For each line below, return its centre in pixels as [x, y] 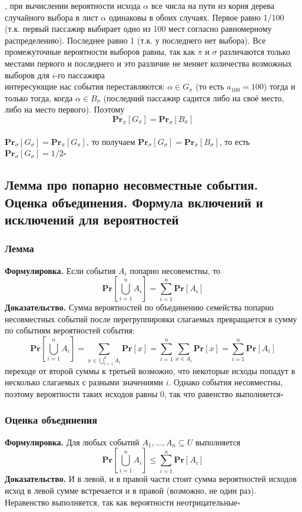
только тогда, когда [39, 98]
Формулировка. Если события [60, 270]
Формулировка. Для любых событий [72, 442]
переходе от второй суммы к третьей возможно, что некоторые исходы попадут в [150, 370]
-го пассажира [80, 75]
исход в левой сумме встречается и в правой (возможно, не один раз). [131, 490]
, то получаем [111, 141]
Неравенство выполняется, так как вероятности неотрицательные [121, 502]
